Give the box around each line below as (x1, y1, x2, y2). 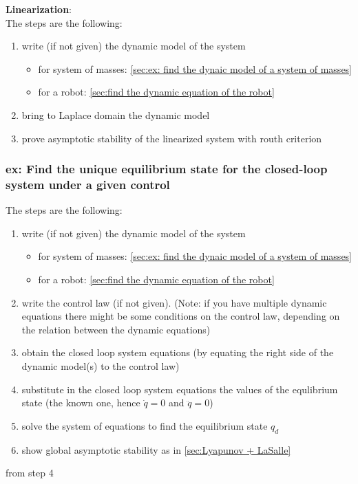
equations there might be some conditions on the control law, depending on (21, 309, 340, 323)
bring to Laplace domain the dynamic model (21, 107, 210, 122)
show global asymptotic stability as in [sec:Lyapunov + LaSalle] (21, 442, 291, 456)
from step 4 (6, 465, 54, 480)
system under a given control (6, 176, 170, 192)
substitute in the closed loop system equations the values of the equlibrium (21, 382, 338, 396)
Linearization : (6, 2, 72, 16)
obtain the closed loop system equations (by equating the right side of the (21, 345, 334, 360)
